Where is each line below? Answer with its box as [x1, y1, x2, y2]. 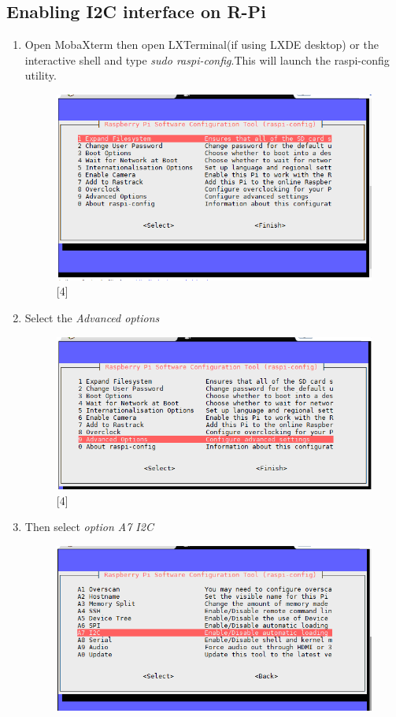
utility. [24, 67, 57, 84]
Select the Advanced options [24, 310, 160, 326]
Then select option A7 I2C [24, 518, 154, 535]
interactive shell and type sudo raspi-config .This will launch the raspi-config [24, 51, 390, 68]
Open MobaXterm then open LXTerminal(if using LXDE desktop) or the [24, 36, 379, 53]
